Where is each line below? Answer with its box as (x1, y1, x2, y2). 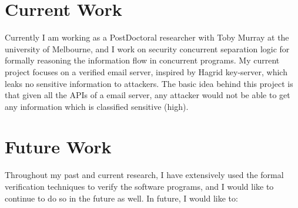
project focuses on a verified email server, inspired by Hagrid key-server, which (5, 65, 287, 78)
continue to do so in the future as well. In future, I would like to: (5, 192, 238, 204)
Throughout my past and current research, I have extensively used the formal (5, 169, 284, 181)
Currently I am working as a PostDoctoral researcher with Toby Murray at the (5, 31, 289, 43)
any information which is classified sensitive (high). (5, 100, 189, 112)
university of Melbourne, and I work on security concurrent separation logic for (5, 42, 290, 55)
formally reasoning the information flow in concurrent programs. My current (5, 54, 280, 66)
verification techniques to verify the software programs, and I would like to (5, 180, 274, 192)
